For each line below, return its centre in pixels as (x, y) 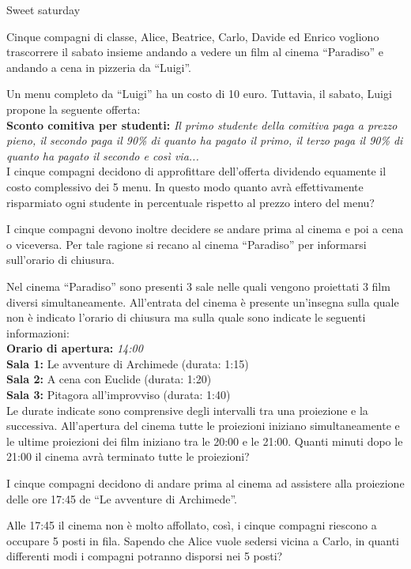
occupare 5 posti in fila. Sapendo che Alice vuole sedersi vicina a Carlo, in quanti (203, 540)
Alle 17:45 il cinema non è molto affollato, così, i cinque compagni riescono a (192, 525)
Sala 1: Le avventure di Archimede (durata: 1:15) (128, 363)
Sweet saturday (43, 9)
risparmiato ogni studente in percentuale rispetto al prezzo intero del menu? (190, 202)
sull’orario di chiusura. (60, 260)
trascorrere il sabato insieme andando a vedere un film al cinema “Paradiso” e (195, 52)
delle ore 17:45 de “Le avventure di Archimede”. (122, 498)
